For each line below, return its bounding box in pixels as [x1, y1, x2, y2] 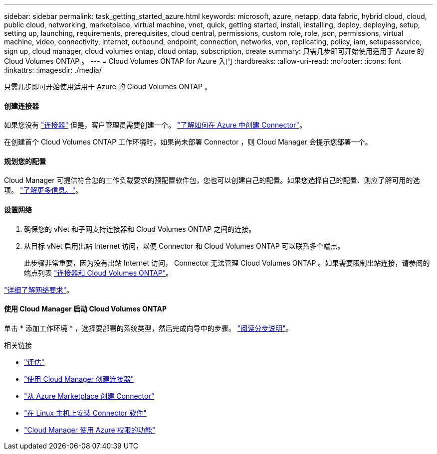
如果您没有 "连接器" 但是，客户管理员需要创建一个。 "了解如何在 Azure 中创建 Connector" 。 [4, 121, 307, 130]
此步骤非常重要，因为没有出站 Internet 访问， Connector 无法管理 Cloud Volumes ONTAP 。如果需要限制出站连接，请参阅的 [24, 258, 430, 267]
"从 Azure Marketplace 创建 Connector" [24, 391, 155, 400]
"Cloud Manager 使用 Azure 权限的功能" [24, 425, 156, 434]
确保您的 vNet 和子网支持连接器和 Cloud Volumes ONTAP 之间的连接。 [24, 224, 256, 233]
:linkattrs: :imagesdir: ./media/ [4, 66, 102, 74]
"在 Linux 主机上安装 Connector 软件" [24, 408, 147, 417]
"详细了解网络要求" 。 [4, 285, 74, 294]
